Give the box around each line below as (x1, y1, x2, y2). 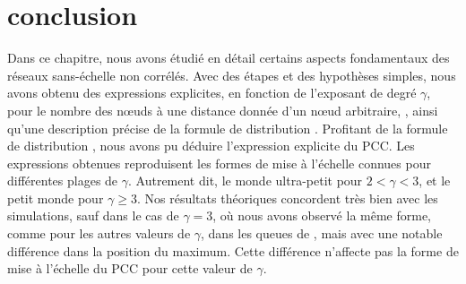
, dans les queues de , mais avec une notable (201, 224, 443, 243)
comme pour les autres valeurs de (7, 224, 191, 243)
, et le (419, 171, 451, 190)
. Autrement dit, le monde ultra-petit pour (128, 171, 363, 190)
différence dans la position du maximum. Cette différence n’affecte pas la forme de (7, 241, 459, 260)
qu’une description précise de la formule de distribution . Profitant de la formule (7, 118, 448, 137)
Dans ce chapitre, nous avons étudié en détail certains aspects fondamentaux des (7, 48, 450, 67)
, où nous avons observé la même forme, (212, 206, 432, 225)
